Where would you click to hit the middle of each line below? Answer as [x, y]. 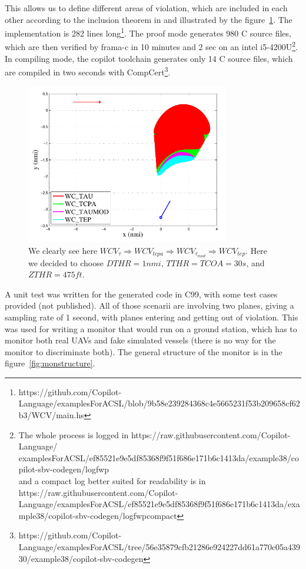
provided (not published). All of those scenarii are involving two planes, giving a [149, 305]
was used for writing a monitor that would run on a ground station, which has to [151, 328]
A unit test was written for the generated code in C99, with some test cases [141, 294]
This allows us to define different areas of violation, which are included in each [146, 8]
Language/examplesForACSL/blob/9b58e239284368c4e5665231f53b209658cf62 [159, 403]
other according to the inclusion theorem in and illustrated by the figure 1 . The [149, 19]
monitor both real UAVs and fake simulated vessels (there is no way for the [140, 340]
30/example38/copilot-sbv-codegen [81, 558]
